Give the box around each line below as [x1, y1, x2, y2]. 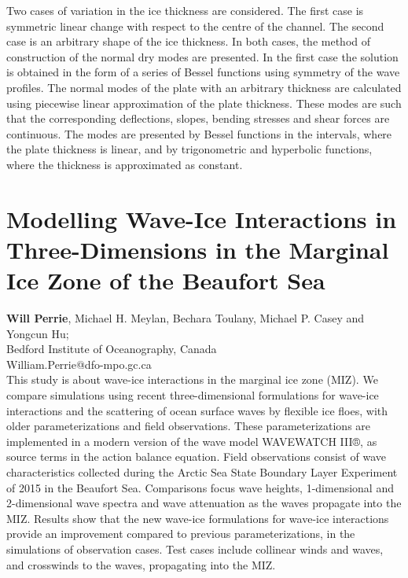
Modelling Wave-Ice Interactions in [6, 202, 397, 234]
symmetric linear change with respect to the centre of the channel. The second [6, 17, 384, 34]
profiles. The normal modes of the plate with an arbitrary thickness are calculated [6, 79, 402, 95]
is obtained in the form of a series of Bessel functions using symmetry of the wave [6, 64, 400, 80]
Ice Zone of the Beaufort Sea [6, 264, 325, 296]
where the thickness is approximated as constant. [6, 156, 243, 172]
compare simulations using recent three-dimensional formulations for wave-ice [6, 387, 379, 403]
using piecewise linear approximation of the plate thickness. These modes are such [6, 94, 402, 111]
